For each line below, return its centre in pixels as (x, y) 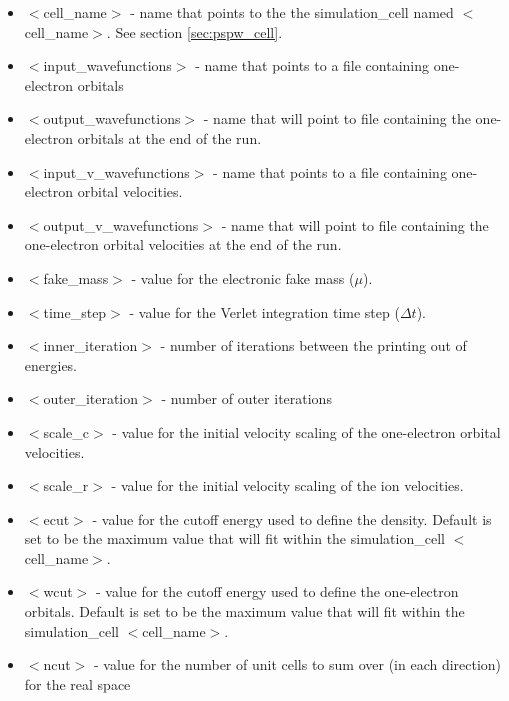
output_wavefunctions (112, 118)
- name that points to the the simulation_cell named (292, 12)
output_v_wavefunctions (121, 224)
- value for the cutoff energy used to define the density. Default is (292, 518)
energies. (51, 364)
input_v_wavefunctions (116, 171)
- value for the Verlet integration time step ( (264, 311)
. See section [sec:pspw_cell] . (194, 31)
